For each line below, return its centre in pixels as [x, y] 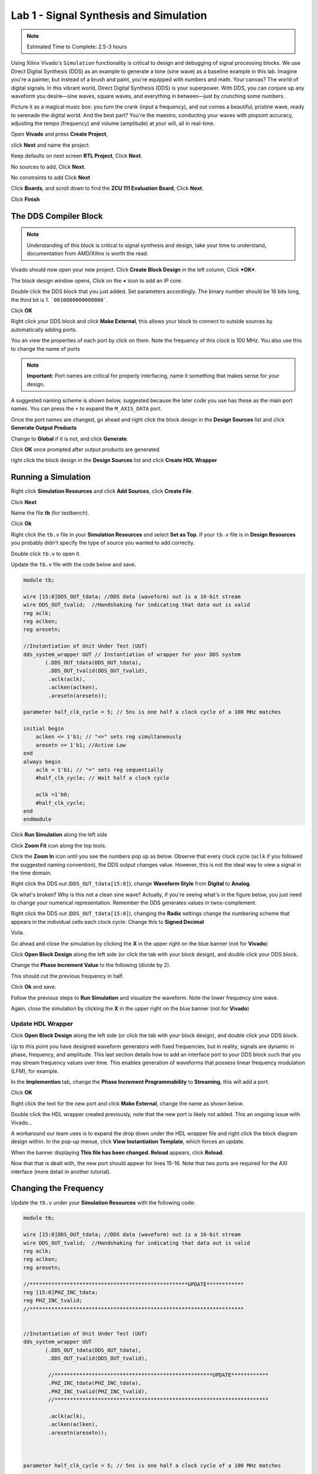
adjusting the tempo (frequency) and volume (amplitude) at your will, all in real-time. [113, 123]
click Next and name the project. [51, 145]
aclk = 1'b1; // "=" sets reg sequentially [99, 770]
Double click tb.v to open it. [46, 554]
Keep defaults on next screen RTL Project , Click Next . [77, 156]
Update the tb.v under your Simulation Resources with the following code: [103, 1202]
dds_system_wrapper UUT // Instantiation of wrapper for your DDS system [132, 654]
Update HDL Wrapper [42, 1024]
